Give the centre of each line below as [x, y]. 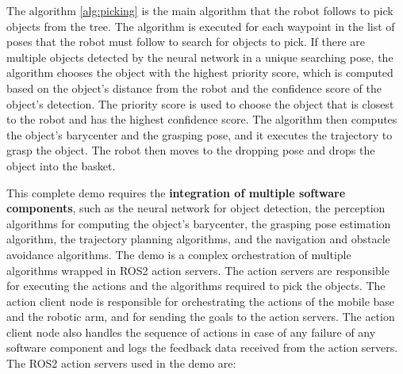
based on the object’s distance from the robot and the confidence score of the [194, 88]
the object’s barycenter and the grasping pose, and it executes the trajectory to [200, 134]
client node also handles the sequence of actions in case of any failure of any [191, 332]
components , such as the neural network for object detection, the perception [196, 208]
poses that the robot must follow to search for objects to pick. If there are [186, 42]
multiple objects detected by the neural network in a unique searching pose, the [200, 57]
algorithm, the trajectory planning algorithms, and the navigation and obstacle [198, 239]
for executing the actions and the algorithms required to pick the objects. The [196, 286]
